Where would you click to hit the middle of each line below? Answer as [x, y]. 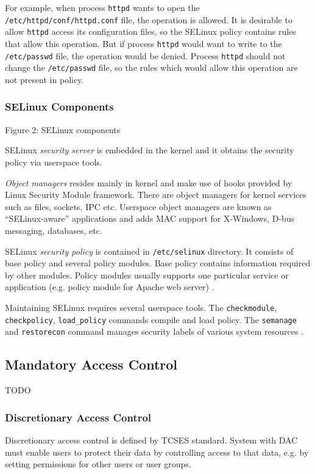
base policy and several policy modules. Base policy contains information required [158, 263]
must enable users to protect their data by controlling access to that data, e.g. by [157, 452]
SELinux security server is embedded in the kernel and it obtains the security [150, 150]
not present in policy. [44, 79]
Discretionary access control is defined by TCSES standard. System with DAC [151, 439]
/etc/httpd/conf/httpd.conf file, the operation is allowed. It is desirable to [149, 19]
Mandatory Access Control [91, 364]
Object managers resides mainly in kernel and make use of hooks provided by [149, 182]
